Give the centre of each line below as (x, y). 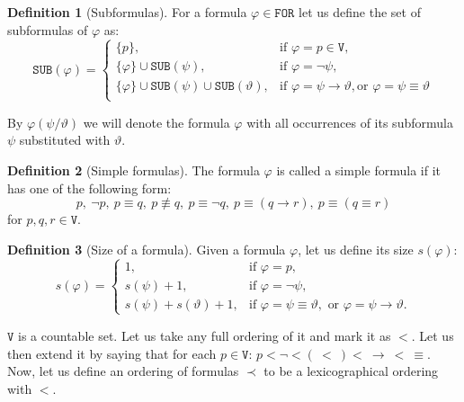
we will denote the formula (156, 122)
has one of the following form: (89, 188)
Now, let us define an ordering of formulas (123, 371)
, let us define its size (356, 249)
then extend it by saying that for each (112, 353)
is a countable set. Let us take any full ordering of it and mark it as (205, 335)
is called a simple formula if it (359, 170)
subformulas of (48, 29)
